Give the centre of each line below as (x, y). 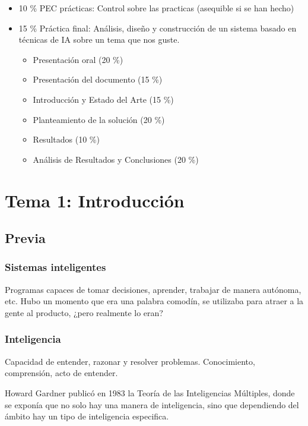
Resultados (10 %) (66, 139)
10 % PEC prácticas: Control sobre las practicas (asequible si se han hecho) (156, 8)
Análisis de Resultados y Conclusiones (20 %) (116, 159)
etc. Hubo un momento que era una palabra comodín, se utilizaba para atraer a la (154, 301)
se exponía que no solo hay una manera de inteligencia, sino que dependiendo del (152, 404)
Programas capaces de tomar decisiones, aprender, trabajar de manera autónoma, (153, 289)
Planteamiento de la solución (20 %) (99, 119)
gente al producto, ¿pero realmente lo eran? (84, 312)
